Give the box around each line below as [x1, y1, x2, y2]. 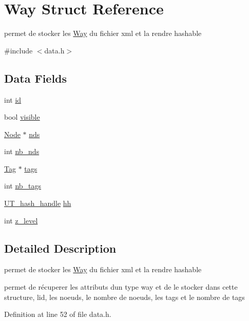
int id [4, 94, 22, 105]
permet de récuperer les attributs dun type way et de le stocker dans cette [4, 281, 238, 292]
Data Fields [4, 70, 67, 86]
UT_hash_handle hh [4, 198, 71, 209]
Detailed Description [4, 240, 117, 256]
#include [4, 45, 33, 55]
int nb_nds [4, 146, 40, 157]
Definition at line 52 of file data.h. [4, 309, 111, 319]
